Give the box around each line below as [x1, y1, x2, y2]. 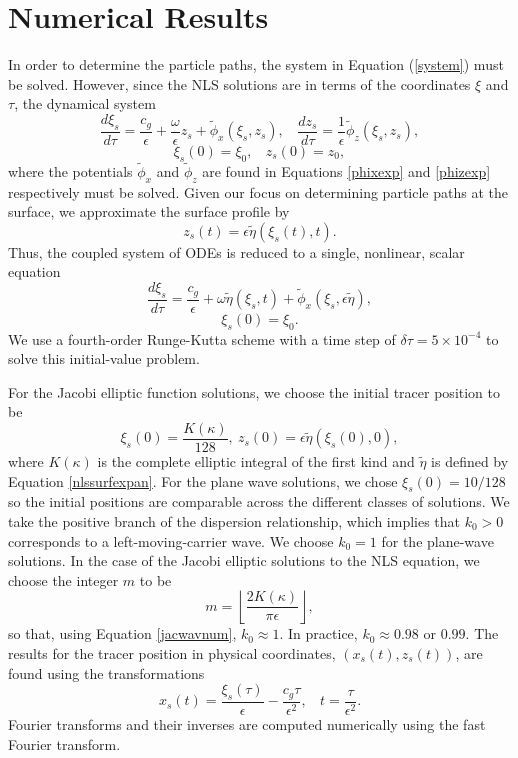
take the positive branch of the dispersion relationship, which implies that [8, 510, 461, 531]
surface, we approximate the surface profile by [8, 201, 290, 222]
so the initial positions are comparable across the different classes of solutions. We [8, 491, 510, 512]
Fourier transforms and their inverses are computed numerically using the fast [8, 713, 486, 734]
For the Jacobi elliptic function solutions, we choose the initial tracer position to [8, 381, 500, 402]
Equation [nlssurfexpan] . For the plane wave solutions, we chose [8, 470, 398, 491]
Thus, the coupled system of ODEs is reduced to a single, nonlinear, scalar [8, 241, 465, 262]
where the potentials [8, 160, 133, 181]
